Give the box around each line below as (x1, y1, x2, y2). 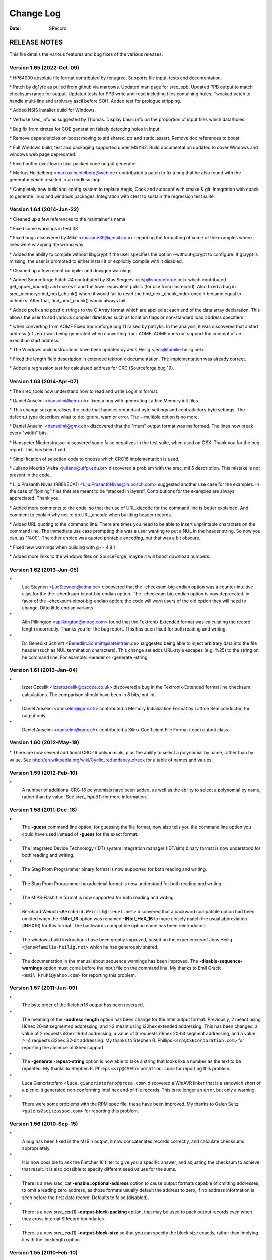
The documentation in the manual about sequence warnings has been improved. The (22, 958, 198, 964)
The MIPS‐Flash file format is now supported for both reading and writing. (22, 895, 175, 901)
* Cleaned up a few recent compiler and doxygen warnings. (9, 267, 133, 273)
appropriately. (22, 1145, 51, 1151)
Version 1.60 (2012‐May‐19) (9, 739, 79, 746)
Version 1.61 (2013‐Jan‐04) (9, 667, 78, 674)
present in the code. (9, 472, 51, 478)
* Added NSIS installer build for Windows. (9, 107, 96, 113)
